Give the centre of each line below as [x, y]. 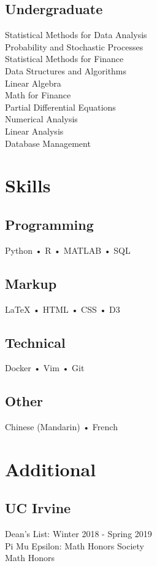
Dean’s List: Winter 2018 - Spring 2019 [78, 534]
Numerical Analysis [41, 119]
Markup [31, 283]
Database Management [48, 143]
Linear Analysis [34, 131]
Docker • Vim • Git [45, 368]
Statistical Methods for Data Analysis [76, 35]
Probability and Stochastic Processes [74, 46]
